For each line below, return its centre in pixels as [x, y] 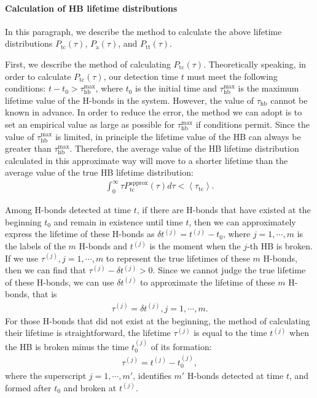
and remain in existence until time [118, 221]
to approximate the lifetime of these [208, 282]
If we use [22, 258]
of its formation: [181, 346]
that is [45, 294]
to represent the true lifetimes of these [178, 258]
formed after [28, 387]
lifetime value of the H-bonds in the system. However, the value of [130, 100]
